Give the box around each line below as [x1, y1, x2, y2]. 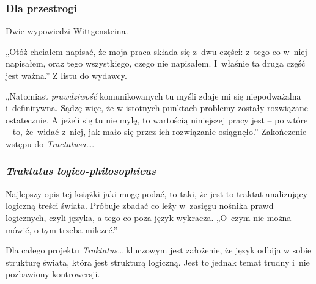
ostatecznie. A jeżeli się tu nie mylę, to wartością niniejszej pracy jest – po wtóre [6, 113, 308, 126]
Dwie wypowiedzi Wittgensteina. [6, 24, 128, 37]
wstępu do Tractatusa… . [6, 137, 95, 150]
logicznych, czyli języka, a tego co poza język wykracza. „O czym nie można [6, 211, 292, 224]
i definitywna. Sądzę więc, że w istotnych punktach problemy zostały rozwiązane [6, 101, 308, 114]
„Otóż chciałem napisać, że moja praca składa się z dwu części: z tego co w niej [6, 45, 307, 57]
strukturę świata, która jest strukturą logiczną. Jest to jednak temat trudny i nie [6, 255, 310, 268]
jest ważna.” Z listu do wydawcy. [6, 69, 127, 81]
